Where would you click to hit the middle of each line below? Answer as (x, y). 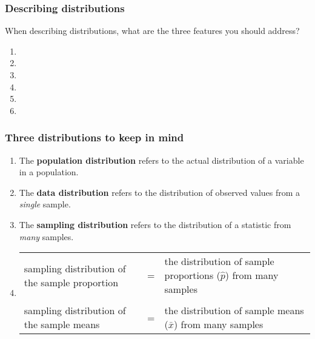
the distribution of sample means (234, 310)
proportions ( (192, 275)
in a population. (49, 172)
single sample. (45, 204)
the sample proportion (71, 282)
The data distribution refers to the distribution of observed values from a (160, 192)
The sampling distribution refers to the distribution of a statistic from (155, 224)
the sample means (62, 324)
